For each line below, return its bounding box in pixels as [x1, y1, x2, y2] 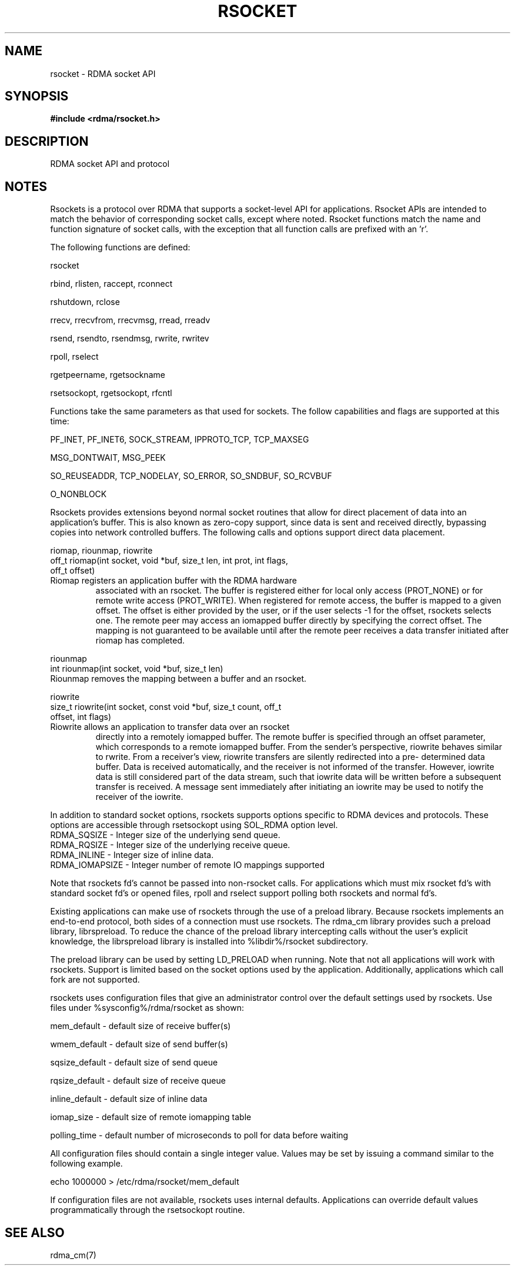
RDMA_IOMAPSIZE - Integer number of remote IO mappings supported [50, 860, 325, 870]
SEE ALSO [5, 1225, 65, 1240]
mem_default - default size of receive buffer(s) [50, 1021, 231, 1031]
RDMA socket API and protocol [50, 159, 170, 169]
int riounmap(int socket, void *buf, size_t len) [50, 664, 223, 674]
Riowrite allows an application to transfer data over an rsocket [50, 722, 290, 732]
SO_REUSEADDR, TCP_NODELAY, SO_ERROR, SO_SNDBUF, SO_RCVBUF [50, 471, 332, 481]
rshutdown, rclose [50, 297, 120, 307]
